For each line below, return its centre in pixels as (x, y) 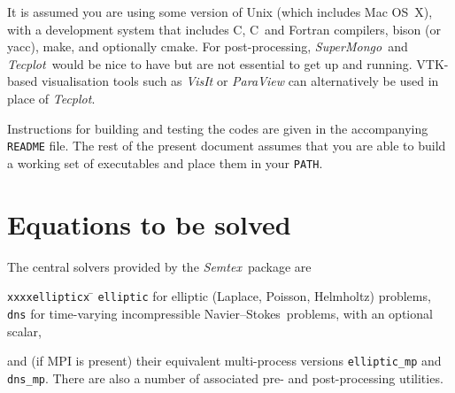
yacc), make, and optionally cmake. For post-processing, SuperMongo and (208, 46)
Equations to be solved (149, 223)
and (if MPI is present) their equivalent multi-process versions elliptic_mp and (224, 361)
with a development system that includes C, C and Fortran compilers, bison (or (224, 29)
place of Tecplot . (51, 98)
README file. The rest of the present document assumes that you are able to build (227, 146)
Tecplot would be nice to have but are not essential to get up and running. (210, 63)
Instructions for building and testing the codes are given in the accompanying (218, 128)
